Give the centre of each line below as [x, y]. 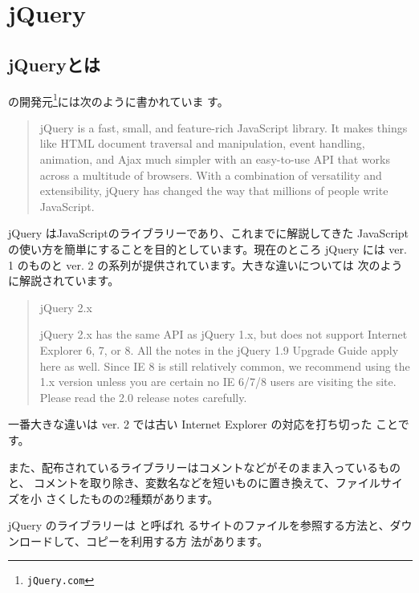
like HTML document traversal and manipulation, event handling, [202, 143]
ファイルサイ [369, 483]
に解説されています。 [64, 280]
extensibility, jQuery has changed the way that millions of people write [214, 191]
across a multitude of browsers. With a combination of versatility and [211, 175]
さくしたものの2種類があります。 [132, 498]
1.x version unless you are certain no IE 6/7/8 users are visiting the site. [218, 382]
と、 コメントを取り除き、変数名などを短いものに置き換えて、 [172, 483]
